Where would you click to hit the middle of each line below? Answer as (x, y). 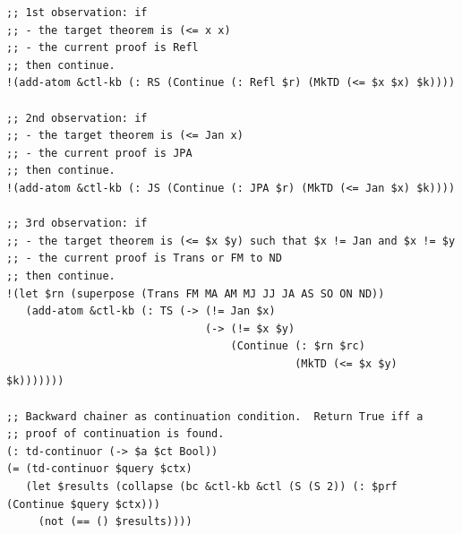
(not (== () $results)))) (115, 522)
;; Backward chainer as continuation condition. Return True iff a (215, 416)
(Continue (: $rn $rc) (298, 346)
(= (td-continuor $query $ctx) (99, 469)
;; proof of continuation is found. (115, 434)
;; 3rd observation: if (77, 224)
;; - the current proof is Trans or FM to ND (144, 258)
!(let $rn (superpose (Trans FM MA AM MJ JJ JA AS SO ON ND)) (196, 293)
